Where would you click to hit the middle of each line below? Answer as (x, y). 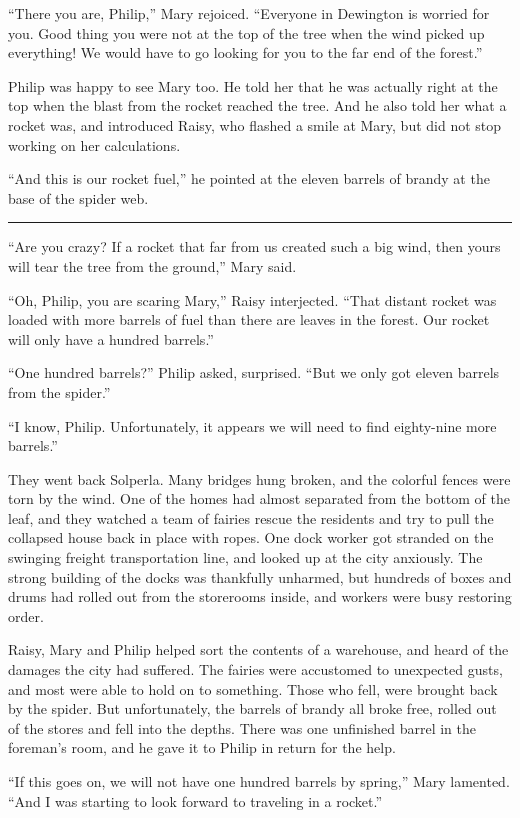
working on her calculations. (94, 144)
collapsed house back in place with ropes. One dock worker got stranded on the (251, 537)
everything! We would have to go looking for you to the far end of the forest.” (245, 52)
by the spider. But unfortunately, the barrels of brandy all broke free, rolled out (252, 708)
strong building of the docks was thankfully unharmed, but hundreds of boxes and (260, 576)
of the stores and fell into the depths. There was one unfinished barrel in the (242, 727)
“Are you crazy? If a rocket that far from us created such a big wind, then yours (254, 246)
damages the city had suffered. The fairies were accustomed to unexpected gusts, (255, 669)
